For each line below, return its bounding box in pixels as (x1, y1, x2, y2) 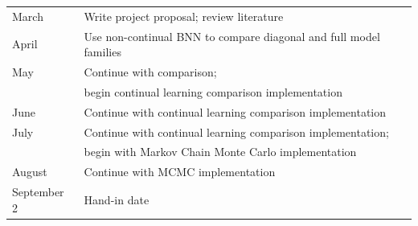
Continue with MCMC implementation (84, 163, 276, 180)
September (12, 183, 64, 200)
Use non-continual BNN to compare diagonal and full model (84, 27, 380, 44)
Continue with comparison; (84, 64, 217, 80)
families (84, 43, 121, 60)
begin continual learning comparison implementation (84, 83, 342, 100)
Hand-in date (84, 191, 150, 208)
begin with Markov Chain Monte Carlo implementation (84, 143, 357, 160)
